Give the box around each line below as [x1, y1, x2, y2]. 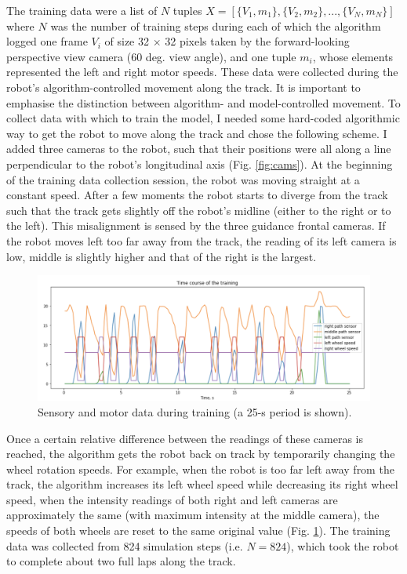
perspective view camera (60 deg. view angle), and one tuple [6, 48, 296, 64]
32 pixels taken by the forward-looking [165, 33, 350, 49]
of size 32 [104, 33, 149, 49]
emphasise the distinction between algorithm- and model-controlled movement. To [6, 94, 401, 111]
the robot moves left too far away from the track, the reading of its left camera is [6, 232, 397, 249]
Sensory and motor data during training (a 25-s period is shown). [38, 403, 352, 420]
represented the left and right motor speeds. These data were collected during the [6, 64, 398, 80]
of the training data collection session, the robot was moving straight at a [6, 171, 360, 187]
